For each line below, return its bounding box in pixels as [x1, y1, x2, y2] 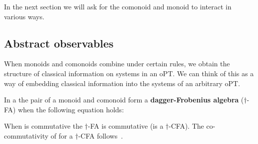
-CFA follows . [78, 130, 123, 141]
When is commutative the [4, 121, 83, 131]
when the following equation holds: [18, 104, 124, 114]
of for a [51, 130, 73, 141]
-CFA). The [169, 121, 204, 131]
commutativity [4, 130, 49, 141]
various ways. [4, 11, 45, 21]
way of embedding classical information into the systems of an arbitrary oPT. [4, 78, 240, 88]
